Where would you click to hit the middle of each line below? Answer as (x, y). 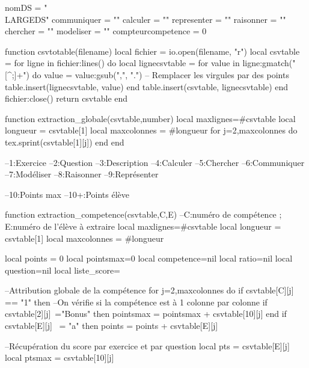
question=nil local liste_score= (63, 270)
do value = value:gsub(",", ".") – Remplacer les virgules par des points (161, 74)
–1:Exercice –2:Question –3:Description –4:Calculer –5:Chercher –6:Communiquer (155, 162)
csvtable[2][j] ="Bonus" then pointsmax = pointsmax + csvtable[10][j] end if (146, 314)
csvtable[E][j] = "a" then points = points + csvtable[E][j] (112, 326)
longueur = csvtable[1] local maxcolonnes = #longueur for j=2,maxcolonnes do (151, 130)
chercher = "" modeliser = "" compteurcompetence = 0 (106, 31)
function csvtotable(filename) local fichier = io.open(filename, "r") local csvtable (152, 51)
